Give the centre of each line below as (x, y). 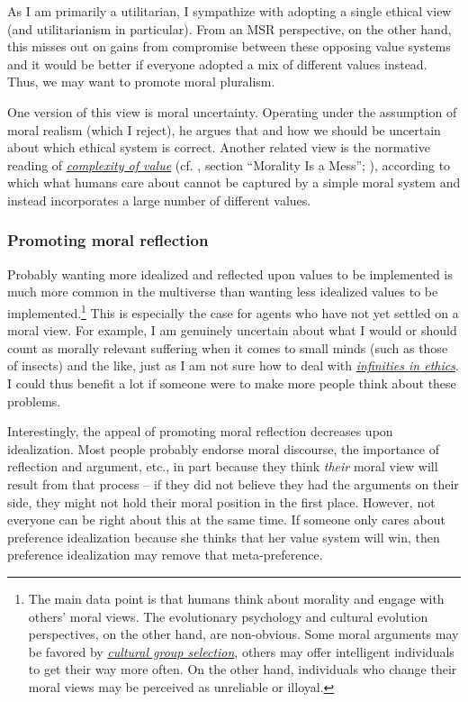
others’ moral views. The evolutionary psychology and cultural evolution (228, 616)
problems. (34, 401)
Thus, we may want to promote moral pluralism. (141, 82)
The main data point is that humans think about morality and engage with (236, 598)
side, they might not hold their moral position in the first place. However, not (221, 501)
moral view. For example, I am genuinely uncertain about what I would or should (232, 330)
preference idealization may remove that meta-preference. (165, 555)
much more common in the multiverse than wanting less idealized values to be (223, 292)
